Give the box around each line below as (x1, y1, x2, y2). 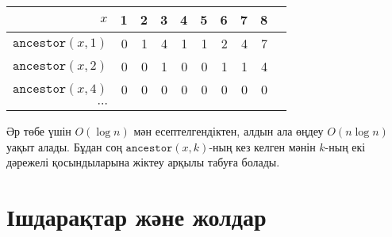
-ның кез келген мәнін (209, 138, 316, 155)
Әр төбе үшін (6, 123, 71, 139)
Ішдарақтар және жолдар (6, 200, 267, 232)
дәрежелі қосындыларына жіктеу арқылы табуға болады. (6, 154, 280, 170)
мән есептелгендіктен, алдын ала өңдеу (133, 123, 324, 139)
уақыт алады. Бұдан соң (6, 138, 122, 155)
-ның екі (325, 138, 366, 155)
